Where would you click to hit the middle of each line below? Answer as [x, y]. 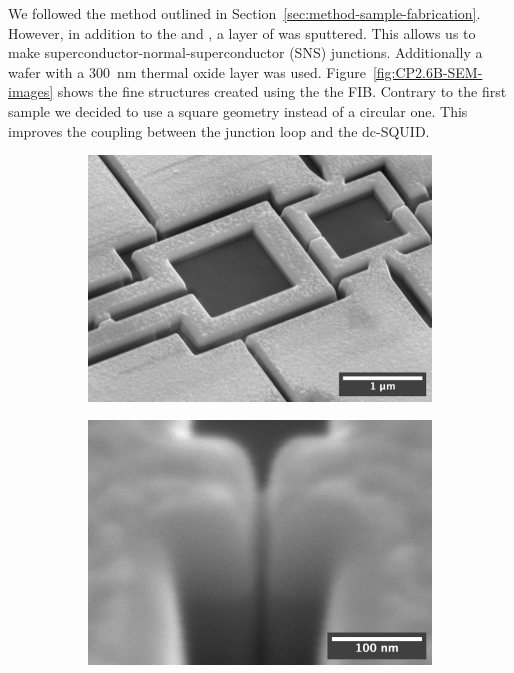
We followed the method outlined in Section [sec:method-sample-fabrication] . [244, 13]
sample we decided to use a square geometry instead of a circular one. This [238, 110]
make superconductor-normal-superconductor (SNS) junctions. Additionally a [245, 52]
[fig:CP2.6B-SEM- [427, 71]
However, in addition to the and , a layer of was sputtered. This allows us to [242, 32]
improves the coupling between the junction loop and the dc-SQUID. [219, 130]
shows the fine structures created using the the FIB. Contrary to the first [282, 91]
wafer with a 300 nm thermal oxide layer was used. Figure [187, 71]
